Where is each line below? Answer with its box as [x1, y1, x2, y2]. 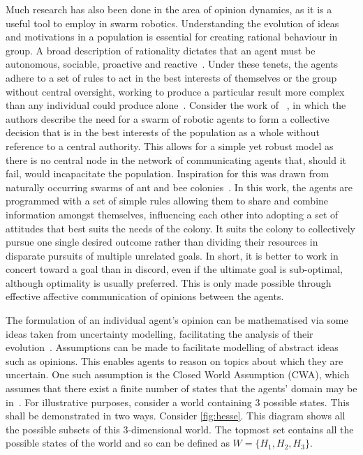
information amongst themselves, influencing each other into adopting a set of [6, 207, 339, 221]
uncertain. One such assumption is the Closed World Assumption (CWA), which [6, 367, 350, 382]
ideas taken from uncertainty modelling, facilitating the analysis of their [6, 326, 313, 341]
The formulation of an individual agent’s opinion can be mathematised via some [6, 313, 348, 327]
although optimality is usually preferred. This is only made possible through [6, 275, 332, 290]
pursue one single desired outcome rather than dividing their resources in [6, 234, 318, 249]
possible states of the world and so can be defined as [6, 435, 230, 450]
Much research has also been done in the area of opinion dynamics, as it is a [6, 2, 332, 16]
